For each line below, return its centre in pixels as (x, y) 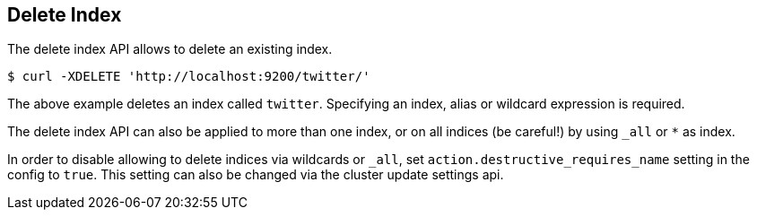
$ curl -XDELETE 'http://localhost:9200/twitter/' (189, 77)
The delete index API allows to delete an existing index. (170, 49)
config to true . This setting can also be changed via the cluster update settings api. (256, 175)
